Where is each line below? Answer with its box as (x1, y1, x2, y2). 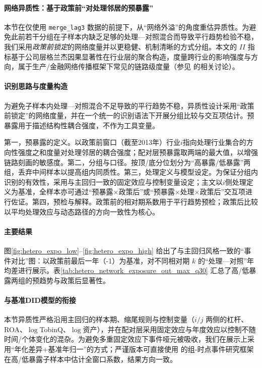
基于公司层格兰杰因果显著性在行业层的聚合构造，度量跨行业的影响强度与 (11, 51, 251, 62)
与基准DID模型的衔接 (4, 294, 76, 305)
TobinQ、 (39, 324, 70, 334)
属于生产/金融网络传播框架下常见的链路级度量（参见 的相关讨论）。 (18, 61, 239, 72)
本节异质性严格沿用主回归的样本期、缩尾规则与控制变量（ (4, 314, 194, 325)
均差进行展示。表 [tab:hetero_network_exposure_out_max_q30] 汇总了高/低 (4, 265, 249, 276)
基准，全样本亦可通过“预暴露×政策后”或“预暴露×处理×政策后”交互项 (18, 186, 246, 197)
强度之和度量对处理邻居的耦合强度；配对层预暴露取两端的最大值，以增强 (18, 147, 258, 157)
